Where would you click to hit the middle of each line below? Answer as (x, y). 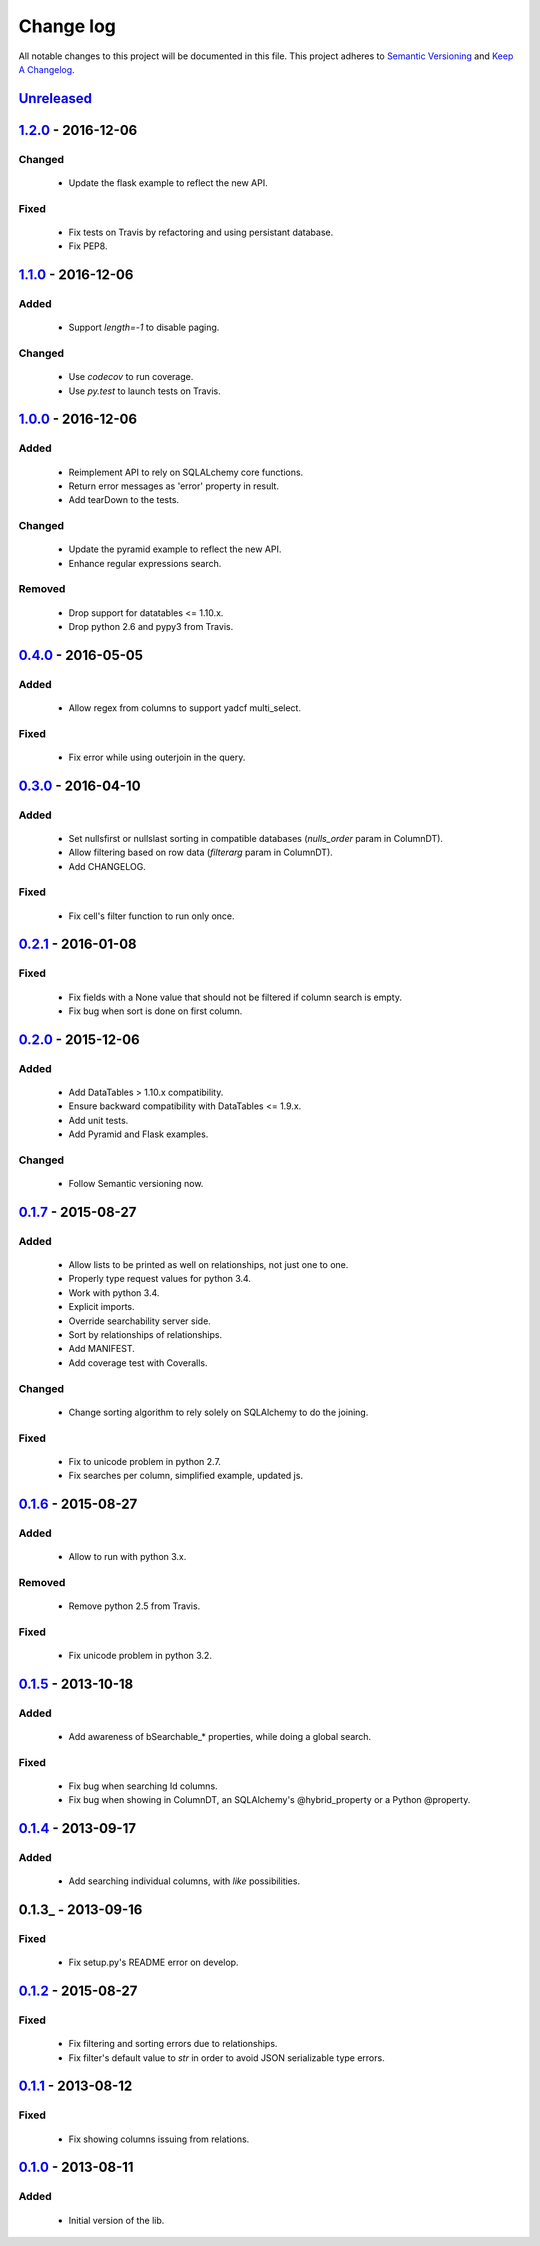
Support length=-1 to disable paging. (144, 327)
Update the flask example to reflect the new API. (168, 182)
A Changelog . (46, 69)
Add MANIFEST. (101, 1349)
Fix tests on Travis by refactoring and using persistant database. (201, 232)
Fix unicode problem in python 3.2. (140, 1655)
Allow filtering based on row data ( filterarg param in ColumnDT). (201, 852)
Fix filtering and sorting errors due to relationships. (173, 2044)
